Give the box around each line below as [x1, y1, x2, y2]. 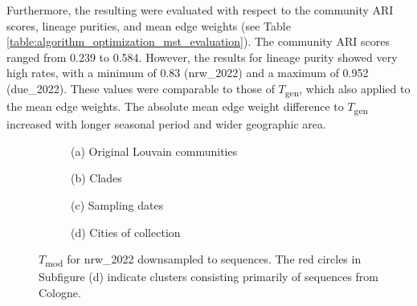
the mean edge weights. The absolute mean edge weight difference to [6, 98, 344, 115]
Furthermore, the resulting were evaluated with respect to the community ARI [6, 2, 394, 18]
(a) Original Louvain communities [71, 142, 238, 159]
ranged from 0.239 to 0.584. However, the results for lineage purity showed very [6, 48, 398, 65]
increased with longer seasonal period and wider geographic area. [6, 116, 326, 133]
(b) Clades [71, 169, 122, 186]
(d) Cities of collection [71, 223, 181, 240]
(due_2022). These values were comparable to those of [6, 80, 275, 96]
